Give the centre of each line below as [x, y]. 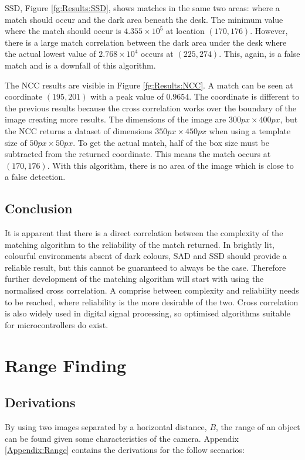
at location [185, 31]
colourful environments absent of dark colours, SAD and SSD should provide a [146, 256]
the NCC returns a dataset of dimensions [79, 130]
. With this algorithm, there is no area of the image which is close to [170, 165]
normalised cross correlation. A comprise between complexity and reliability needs [152, 290]
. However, [269, 31]
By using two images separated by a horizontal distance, [106, 427]
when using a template [250, 130]
